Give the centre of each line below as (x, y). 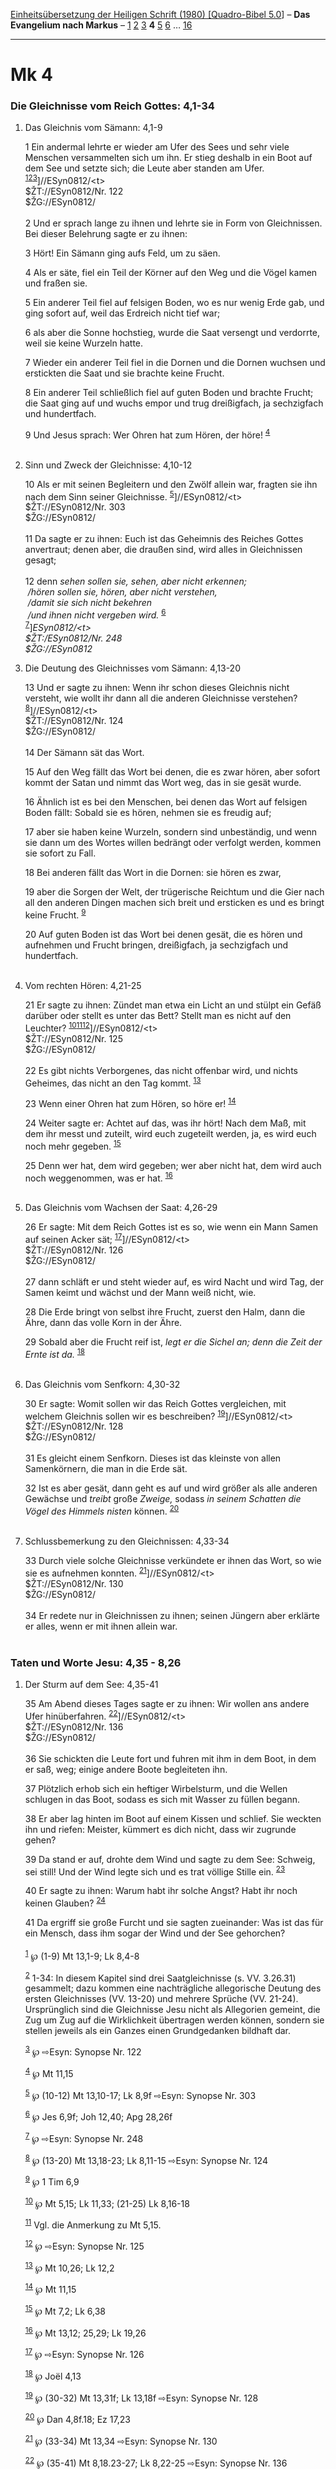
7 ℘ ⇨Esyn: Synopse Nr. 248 (84, 2137)
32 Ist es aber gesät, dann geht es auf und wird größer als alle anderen (171, 1488)
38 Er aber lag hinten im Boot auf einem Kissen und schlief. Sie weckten (173, 1818)
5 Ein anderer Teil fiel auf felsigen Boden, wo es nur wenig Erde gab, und (174, 303)
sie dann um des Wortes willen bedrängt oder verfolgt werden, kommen (173, 843)
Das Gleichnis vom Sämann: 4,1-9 (93, 128)
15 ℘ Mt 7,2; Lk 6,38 (65, 2310)
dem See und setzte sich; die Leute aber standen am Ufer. (144, 168)
